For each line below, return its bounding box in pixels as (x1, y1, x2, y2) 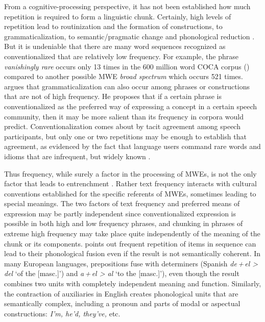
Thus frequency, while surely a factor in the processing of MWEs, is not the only (4, 168, 257, 179)
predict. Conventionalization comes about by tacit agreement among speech (4, 121, 240, 132)
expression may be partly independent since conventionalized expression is (4, 208, 236, 218)
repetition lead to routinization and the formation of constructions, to (4, 21, 223, 32)
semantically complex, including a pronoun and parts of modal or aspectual (4, 298, 240, 309)
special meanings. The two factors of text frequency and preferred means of (4, 198, 240, 209)
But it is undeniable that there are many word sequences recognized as (4, 41, 226, 52)
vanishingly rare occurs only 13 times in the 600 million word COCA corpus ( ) (4, 61, 250, 71)
